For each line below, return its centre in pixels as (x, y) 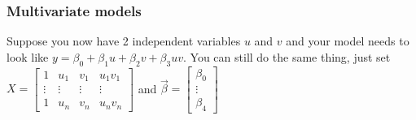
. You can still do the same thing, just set (287, 56)
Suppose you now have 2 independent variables (124, 41)
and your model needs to (348, 41)
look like (28, 56)
